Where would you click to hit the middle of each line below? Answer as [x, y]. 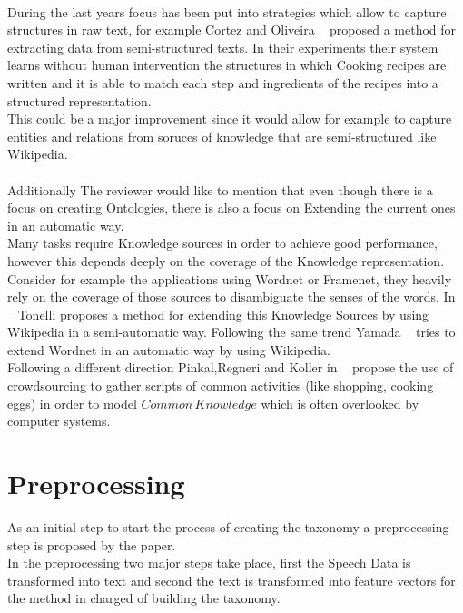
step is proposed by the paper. [92, 544]
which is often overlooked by [340, 403]
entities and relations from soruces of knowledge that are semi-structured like [222, 136]
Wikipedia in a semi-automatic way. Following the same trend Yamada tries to [231, 332]
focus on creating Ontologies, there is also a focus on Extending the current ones [231, 208]
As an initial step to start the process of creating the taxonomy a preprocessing [228, 526]
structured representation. [79, 100]
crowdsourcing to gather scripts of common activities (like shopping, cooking [221, 386]
